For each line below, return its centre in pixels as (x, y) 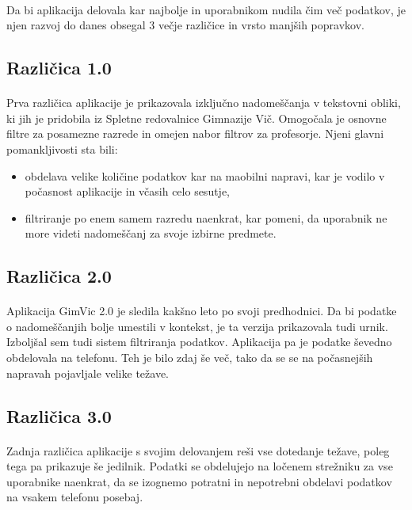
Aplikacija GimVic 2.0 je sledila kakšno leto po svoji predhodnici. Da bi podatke (202, 311)
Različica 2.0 (59, 276)
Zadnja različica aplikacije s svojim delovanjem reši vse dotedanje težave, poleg (198, 450)
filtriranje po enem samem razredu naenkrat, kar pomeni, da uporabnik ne (206, 217)
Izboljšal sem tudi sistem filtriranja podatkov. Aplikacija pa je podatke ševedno (199, 342)
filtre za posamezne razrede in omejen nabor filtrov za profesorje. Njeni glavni (195, 133)
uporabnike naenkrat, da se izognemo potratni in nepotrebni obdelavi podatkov (199, 481)
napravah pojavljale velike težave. (88, 373)
